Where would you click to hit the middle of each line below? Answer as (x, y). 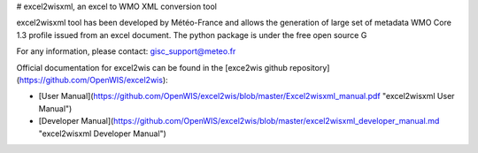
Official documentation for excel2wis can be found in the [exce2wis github (152, 67)
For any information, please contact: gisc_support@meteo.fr (126, 51)
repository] (309, 67)
